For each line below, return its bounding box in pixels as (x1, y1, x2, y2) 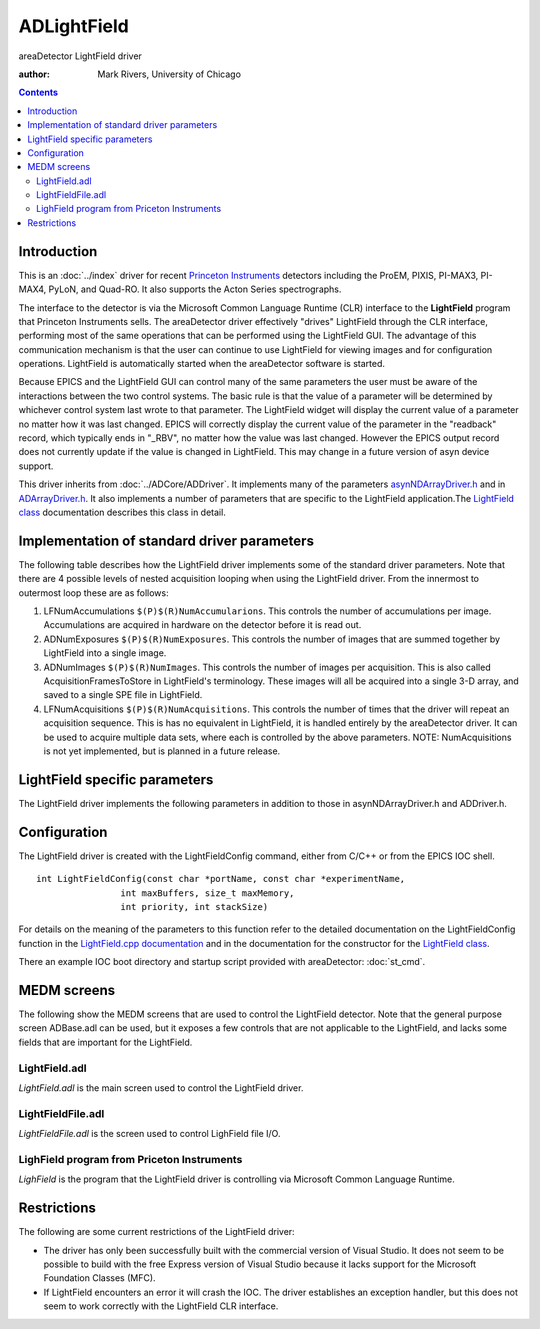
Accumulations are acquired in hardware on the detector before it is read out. (43, 619, 362, 631)
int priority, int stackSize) (120, 901, 269, 912)
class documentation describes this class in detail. (18, 506, 227, 518)
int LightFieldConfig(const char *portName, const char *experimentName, (36, 873, 406, 885)
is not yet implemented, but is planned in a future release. (43, 745, 281, 757)
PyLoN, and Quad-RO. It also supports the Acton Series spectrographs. (48, 283, 342, 295)
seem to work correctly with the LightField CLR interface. (43, 1300, 279, 1312)
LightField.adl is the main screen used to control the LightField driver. (18, 1081, 304, 1094)
